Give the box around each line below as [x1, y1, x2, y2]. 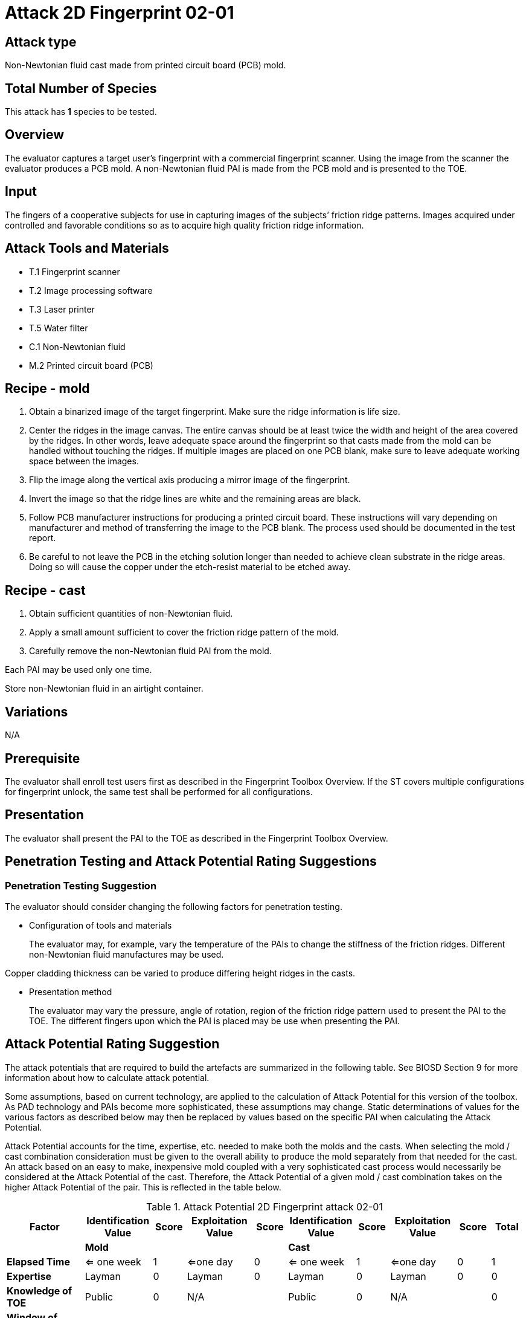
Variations [5, 704, 68, 719]
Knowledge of [7, 1284, 72, 1297]
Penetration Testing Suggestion [5, 879, 157, 892]
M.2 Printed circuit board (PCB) [29, 360, 153, 371]
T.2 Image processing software [29, 285, 153, 296]
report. [29, 533, 56, 544]
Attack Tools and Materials [5, 241, 169, 256]
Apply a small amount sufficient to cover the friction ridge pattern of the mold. [29, 627, 339, 638]
